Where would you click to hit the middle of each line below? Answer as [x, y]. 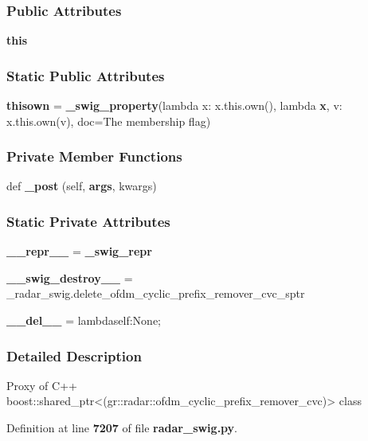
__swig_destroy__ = [70, 277]
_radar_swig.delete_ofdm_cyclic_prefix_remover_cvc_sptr [156, 293]
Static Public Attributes [86, 75]
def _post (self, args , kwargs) [82, 186]
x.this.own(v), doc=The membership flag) [109, 121]
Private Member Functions [94, 156]
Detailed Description [74, 355]
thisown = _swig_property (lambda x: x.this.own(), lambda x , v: [174, 105]
